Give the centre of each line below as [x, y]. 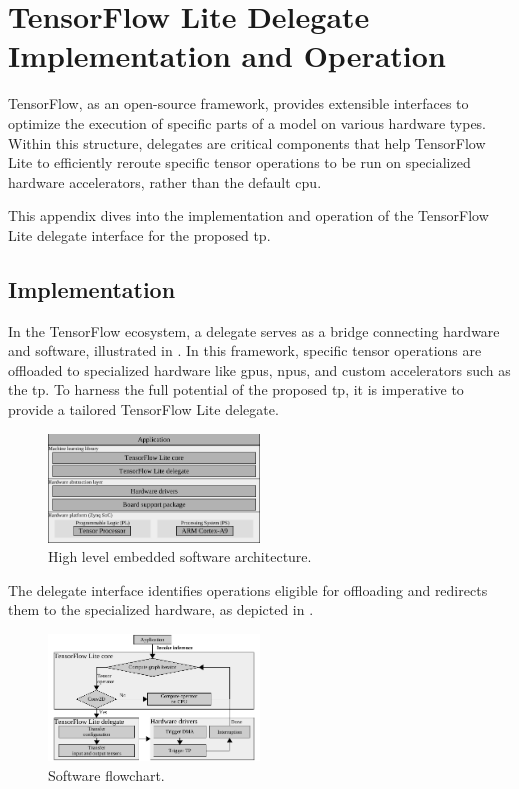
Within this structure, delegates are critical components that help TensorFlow [247, 142]
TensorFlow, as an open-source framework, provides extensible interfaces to [238, 103]
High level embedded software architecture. [180, 556]
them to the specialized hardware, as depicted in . [161, 609]
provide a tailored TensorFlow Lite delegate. [143, 409]
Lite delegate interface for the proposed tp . [139, 234]
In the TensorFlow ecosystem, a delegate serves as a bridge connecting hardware [254, 330]
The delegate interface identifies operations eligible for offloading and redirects [248, 589]
